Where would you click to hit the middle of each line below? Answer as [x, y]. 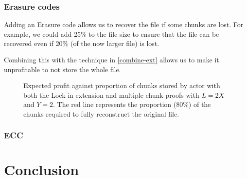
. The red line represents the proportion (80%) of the [132, 104]
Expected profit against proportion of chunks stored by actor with [122, 85]
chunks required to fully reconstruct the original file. [101, 113]
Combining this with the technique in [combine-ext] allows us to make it [112, 60]
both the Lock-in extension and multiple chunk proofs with [111, 95]
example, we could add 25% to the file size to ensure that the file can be [112, 34]
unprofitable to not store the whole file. [62, 69]
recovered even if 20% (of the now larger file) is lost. [82, 43]
